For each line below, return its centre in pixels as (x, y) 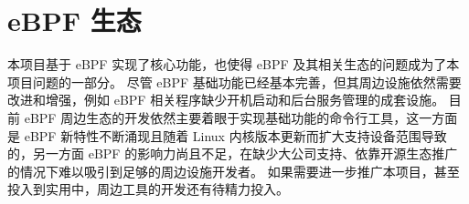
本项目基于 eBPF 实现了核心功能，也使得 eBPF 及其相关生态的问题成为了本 (234, 64)
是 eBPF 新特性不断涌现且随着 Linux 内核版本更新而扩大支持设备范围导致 (227, 135)
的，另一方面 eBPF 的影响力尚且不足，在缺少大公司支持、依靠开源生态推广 (233, 153)
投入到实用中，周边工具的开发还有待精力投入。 (148, 189)
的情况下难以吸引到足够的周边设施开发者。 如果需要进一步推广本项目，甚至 (234, 171)
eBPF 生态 (75, 20)
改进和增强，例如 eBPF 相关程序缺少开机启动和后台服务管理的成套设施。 (226, 100)
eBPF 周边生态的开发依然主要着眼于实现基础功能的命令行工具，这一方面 (241, 117)
